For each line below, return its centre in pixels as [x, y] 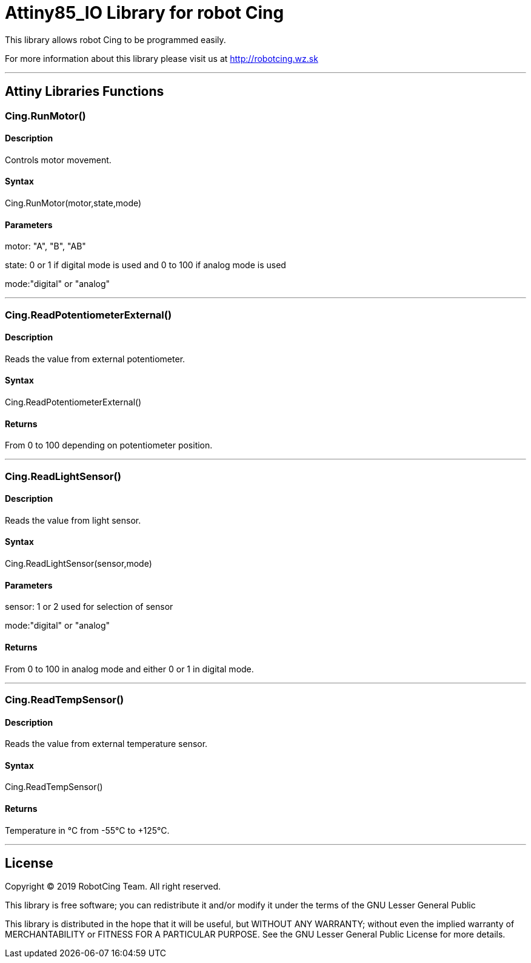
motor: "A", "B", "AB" [45, 246]
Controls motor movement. [58, 160]
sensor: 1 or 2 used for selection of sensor [89, 607]
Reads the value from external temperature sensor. [106, 744]
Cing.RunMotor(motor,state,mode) [73, 203]
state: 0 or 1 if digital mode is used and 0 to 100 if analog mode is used [145, 265]
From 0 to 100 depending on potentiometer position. [109, 445]
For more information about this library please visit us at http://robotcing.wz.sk [162, 58]
